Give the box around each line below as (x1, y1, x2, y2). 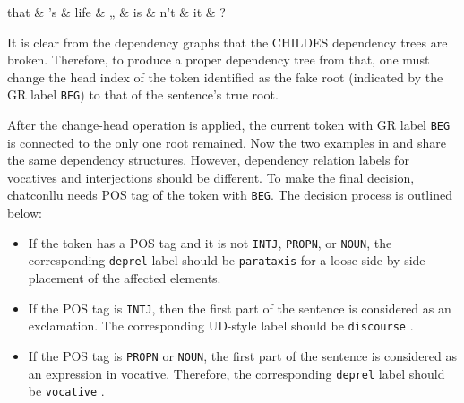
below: (7, 203, 42, 222)
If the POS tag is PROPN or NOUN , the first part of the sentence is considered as (28, 346, 458, 364)
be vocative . (28, 382, 105, 400)
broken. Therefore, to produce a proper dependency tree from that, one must (7, 50, 430, 69)
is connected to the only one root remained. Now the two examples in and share (7, 133, 446, 151)
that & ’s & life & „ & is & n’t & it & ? (7, 3, 226, 21)
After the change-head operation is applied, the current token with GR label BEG (7, 116, 451, 134)
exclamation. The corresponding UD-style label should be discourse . (28, 316, 414, 335)
